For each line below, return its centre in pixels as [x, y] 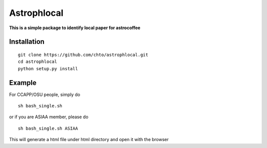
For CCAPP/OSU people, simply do [45, 95]
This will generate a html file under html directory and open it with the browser [89, 140]
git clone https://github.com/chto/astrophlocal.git [83, 55]
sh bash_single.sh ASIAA [48, 128]
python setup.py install [48, 69]
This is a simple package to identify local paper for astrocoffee [75, 28]
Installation [27, 42]
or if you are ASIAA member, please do [49, 117]
